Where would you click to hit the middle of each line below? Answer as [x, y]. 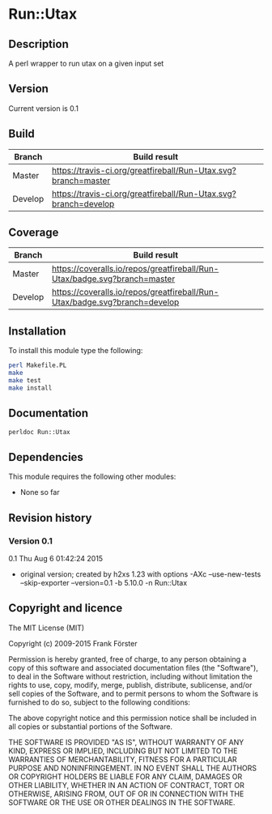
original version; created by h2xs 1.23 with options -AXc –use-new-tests [140, 574]
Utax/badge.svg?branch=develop [115, 302]
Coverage [34, 233]
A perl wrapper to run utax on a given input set [86, 63]
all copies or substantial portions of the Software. [90, 727]
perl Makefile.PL [38, 365]
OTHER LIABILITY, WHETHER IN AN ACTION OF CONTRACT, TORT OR [126, 785]
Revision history [50, 518]
